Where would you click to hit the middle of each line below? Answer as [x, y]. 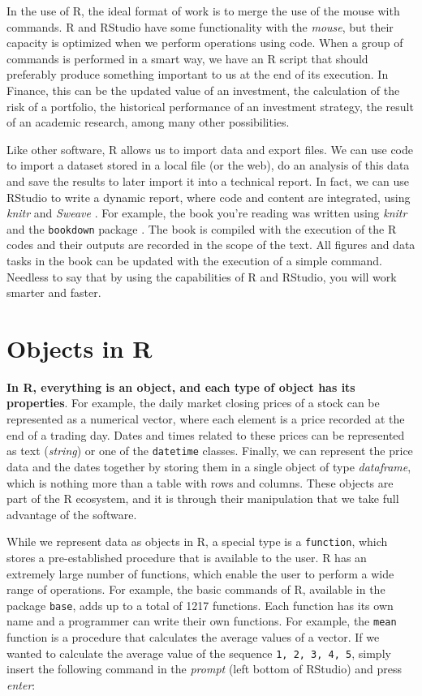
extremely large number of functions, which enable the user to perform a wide [200, 573]
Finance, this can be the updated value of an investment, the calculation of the [203, 90]
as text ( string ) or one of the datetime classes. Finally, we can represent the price [210, 451]
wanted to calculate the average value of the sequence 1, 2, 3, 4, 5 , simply [199, 653]
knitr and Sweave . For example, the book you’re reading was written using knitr [207, 213]
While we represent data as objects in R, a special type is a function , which [197, 541]
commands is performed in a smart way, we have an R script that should [187, 58]
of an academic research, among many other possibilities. [148, 122]
